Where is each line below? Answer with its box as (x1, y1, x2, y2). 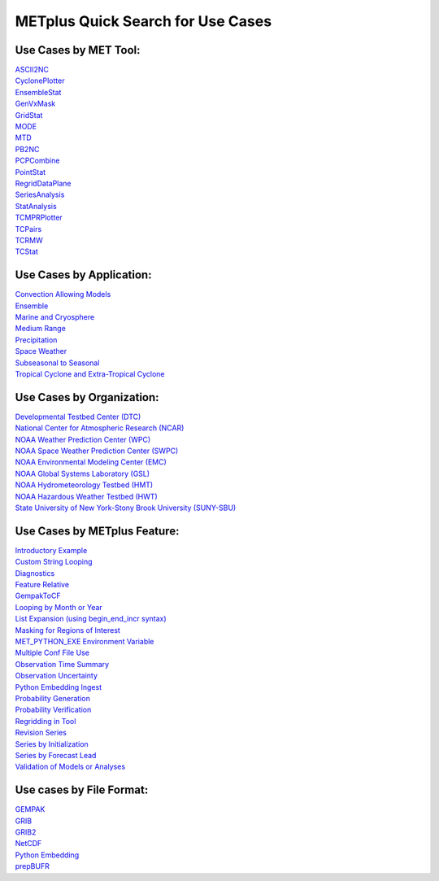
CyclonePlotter (15, 76, 65, 85)
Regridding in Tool (15, 716, 76, 726)
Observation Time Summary (15, 659, 110, 669)
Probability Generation (15, 693, 91, 703)
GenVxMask (15, 98, 56, 109)
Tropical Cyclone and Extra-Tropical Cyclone (15, 369, 166, 378)
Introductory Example (15, 545, 88, 555)
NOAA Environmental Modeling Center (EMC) (15, 457, 167, 467)
